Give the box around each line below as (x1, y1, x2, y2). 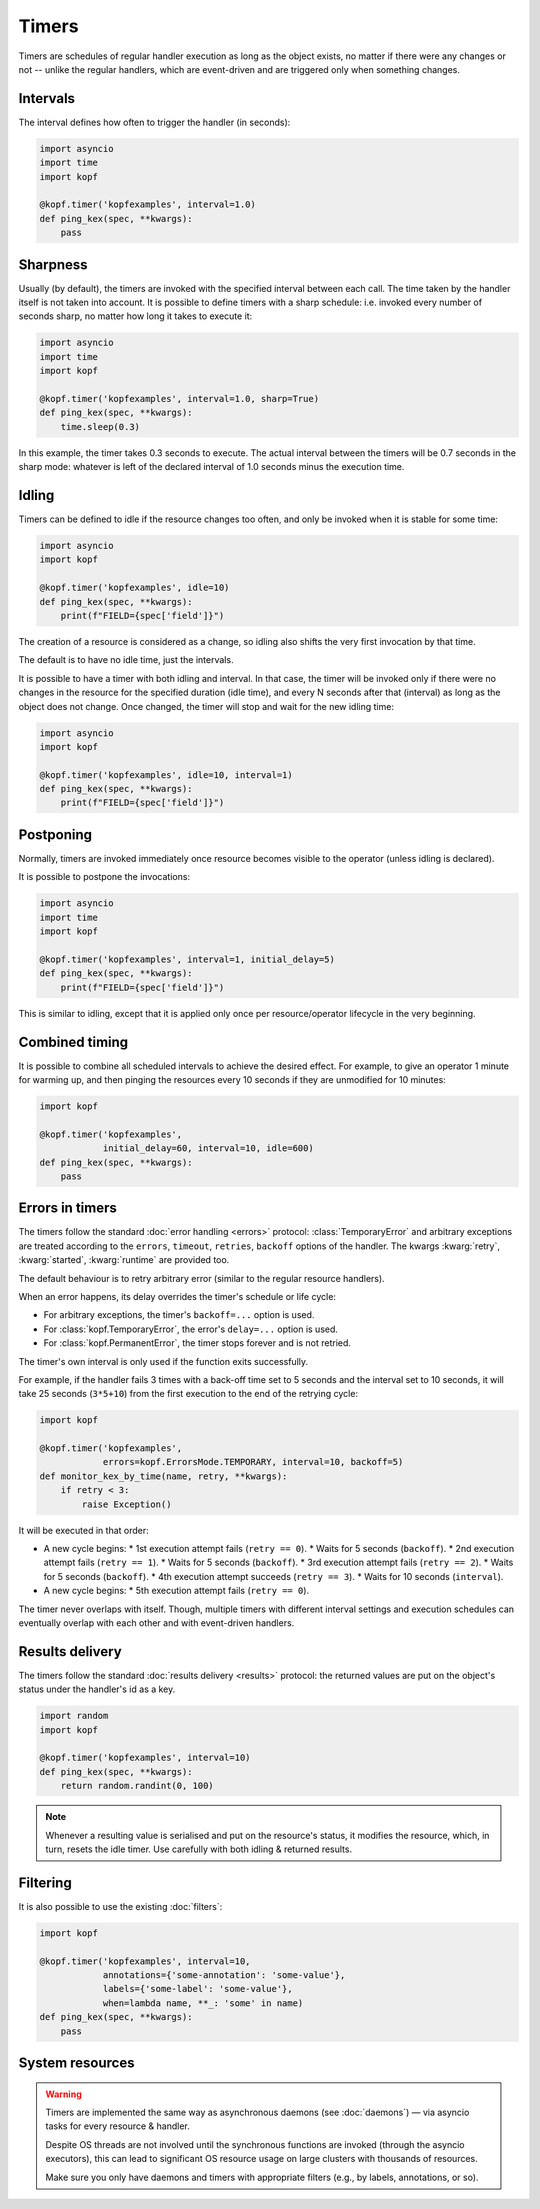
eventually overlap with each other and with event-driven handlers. (18, 1616, 295, 1629)
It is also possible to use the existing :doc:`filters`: (18, 1900, 223, 1912)
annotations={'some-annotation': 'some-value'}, (102, 1970, 346, 1981)
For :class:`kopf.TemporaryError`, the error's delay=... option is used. (43, 1323, 339, 1335)
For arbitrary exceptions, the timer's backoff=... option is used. (43, 1309, 315, 1321)
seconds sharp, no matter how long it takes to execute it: (18, 310, 253, 322)
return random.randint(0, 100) (60, 1780, 214, 1792)
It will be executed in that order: (18, 1524, 149, 1536)
